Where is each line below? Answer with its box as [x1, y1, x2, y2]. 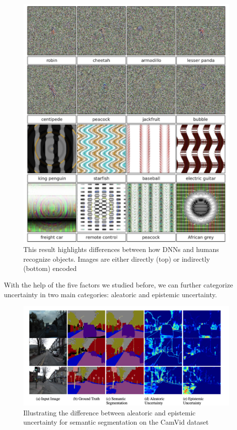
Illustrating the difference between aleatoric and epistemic [23, 407, 196, 417]
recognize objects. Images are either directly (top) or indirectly [23, 253, 210, 264]
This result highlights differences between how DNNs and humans [23, 244, 219, 254]
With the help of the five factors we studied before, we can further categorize [4, 279, 233, 289]
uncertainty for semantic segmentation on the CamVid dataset [23, 417, 209, 427]
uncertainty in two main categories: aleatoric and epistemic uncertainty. [4, 289, 217, 299]
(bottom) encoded [23, 263, 77, 273]
